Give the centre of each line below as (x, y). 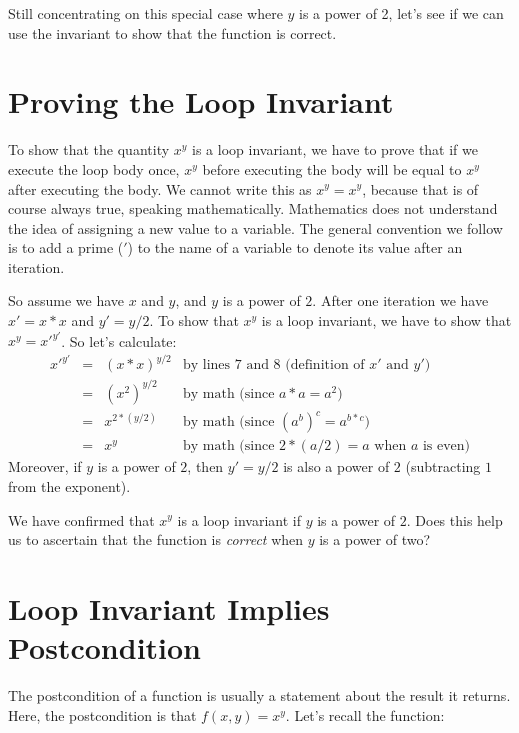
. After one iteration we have (400, 300)
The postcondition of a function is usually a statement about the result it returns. (259, 695)
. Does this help (454, 519)
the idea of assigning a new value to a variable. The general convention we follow (255, 227)
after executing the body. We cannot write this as (160, 188)
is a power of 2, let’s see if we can (401, 13)
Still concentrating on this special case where (145, 13)
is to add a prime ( (66, 247)
